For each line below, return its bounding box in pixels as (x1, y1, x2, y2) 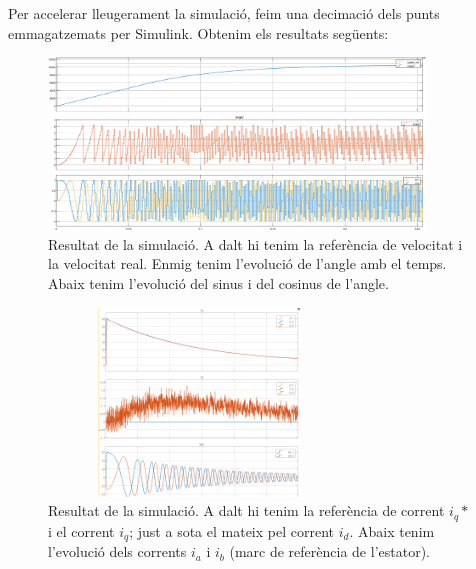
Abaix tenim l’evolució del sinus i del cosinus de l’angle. (48, 273, 389, 294)
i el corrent (48, 520, 115, 541)
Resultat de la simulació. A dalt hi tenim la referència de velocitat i (48, 233, 463, 254)
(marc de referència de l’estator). (229, 541, 430, 562)
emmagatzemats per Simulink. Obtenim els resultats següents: (8, 22, 389, 43)
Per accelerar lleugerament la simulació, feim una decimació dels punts (8, 3, 440, 23)
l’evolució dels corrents (48, 541, 187, 562)
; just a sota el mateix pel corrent (129, 520, 334, 541)
